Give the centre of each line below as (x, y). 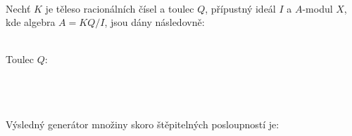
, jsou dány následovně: (155, 22)
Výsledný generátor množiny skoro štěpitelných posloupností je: (143, 124)
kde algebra (31, 22)
